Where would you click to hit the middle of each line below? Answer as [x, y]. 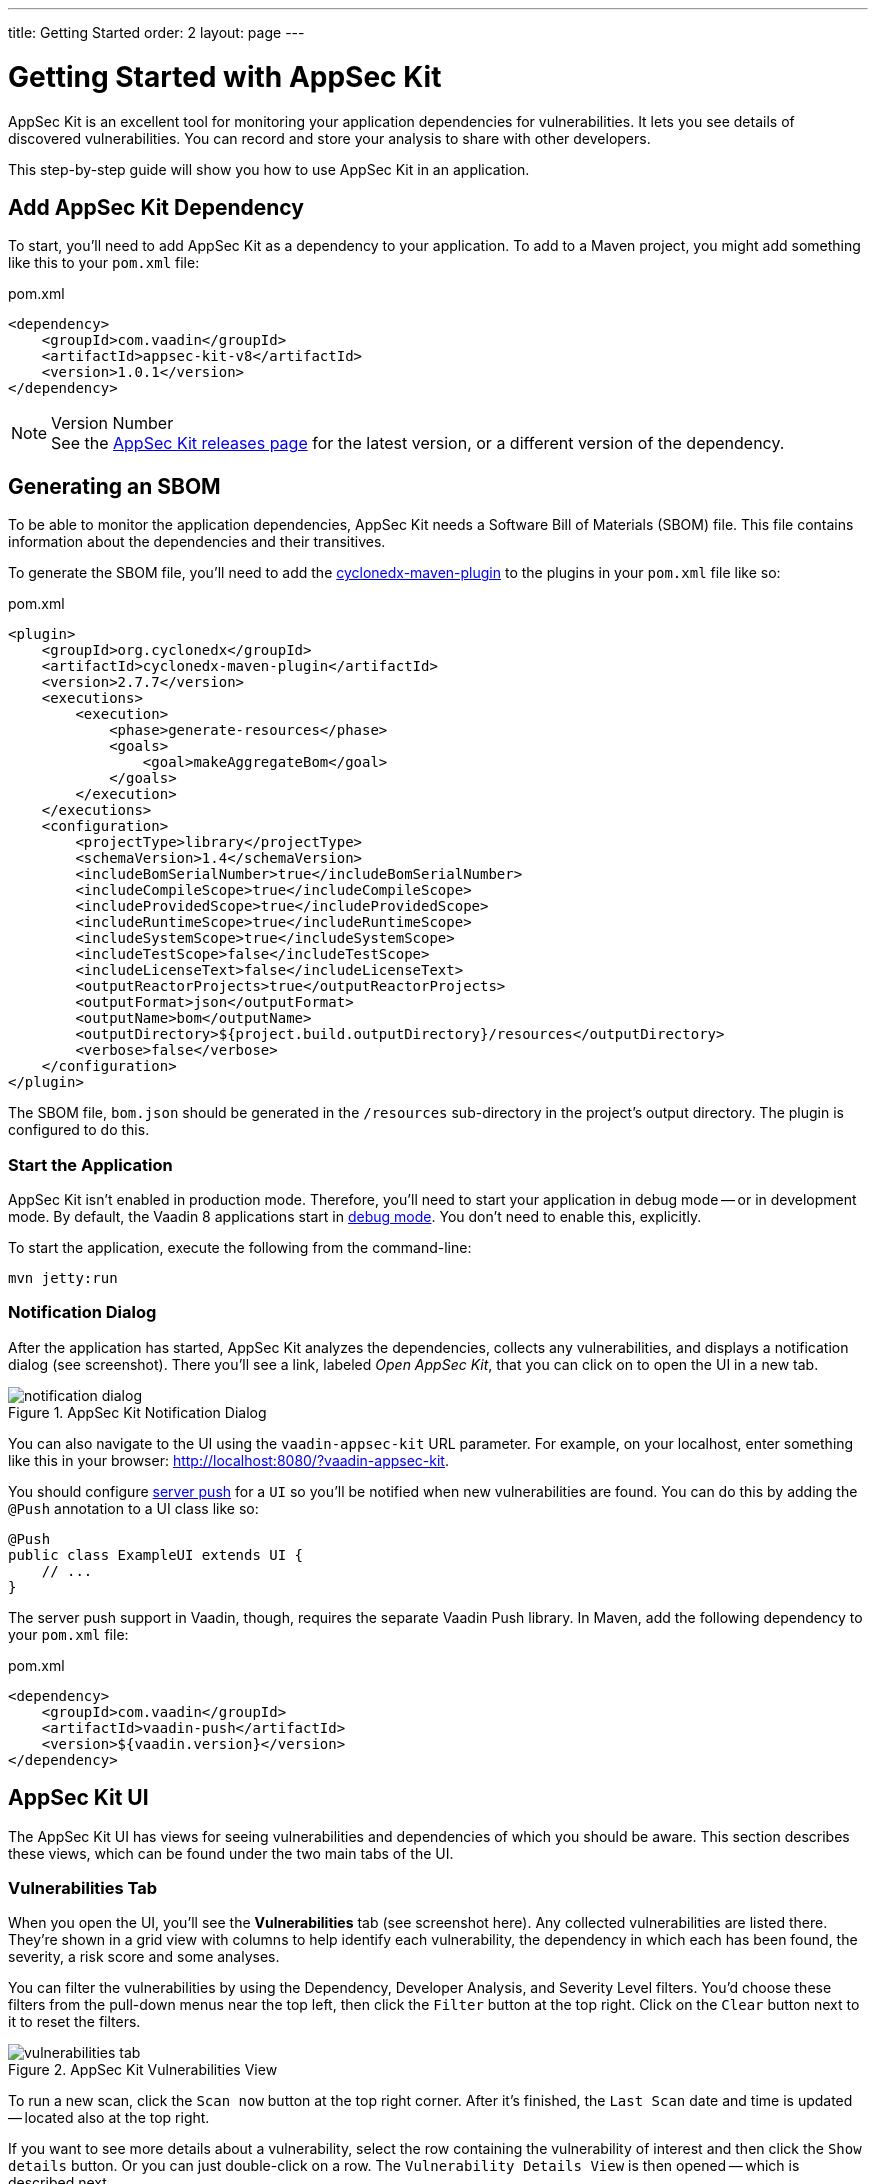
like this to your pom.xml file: [104, 263]
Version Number [112, 423]
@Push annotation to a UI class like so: [133, 1508]
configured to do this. [79, 1130]
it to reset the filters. [74, 2022]
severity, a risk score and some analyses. [144, 1957]
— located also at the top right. [109, 2118]
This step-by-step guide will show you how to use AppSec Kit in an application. [269, 169]
